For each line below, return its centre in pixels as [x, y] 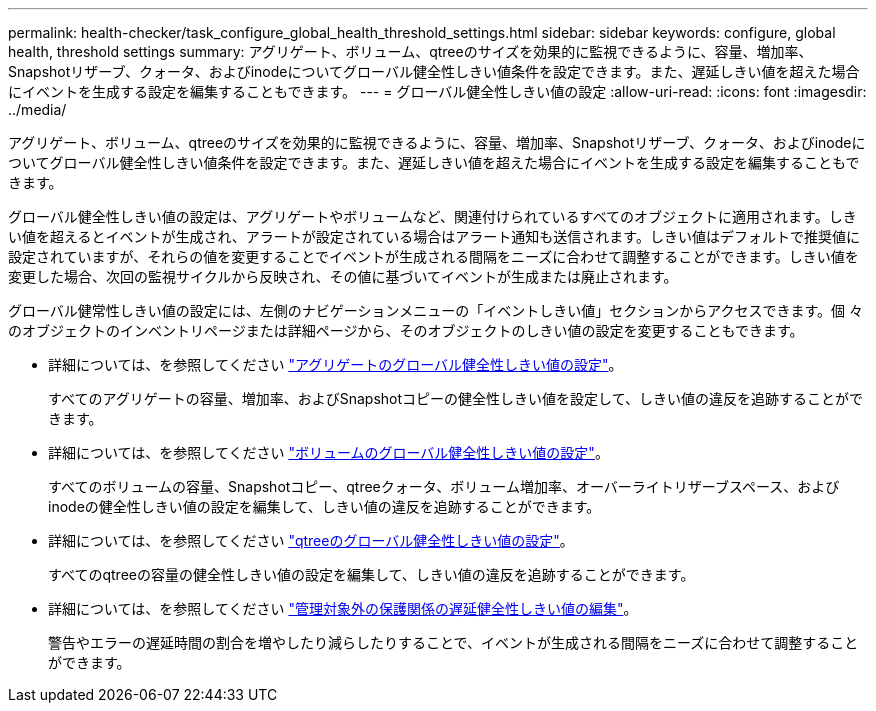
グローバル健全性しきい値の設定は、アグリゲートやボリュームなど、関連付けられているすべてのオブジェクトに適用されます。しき [432, 216]
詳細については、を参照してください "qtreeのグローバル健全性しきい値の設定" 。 [311, 540]
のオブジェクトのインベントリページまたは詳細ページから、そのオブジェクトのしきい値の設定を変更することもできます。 [406, 330]
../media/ [37, 109]
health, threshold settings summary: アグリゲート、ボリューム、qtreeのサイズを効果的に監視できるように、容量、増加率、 [410, 51]
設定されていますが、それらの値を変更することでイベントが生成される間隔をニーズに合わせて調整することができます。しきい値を [433, 256]
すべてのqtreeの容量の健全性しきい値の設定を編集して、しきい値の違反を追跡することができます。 [371, 574]
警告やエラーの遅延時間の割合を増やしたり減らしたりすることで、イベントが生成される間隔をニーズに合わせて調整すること [453, 642]
